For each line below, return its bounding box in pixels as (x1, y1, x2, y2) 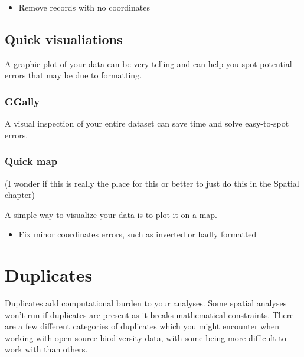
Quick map (5, 154, 58, 168)
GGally (5, 94, 40, 108)
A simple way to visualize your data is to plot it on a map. (5, 208, 217, 220)
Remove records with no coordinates (18, 1, 150, 13)
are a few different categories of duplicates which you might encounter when (5, 320, 279, 332)
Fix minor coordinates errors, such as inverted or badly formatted (18, 228, 257, 240)
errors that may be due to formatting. (5, 69, 142, 81)
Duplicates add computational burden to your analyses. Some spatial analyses (5, 297, 287, 309)
